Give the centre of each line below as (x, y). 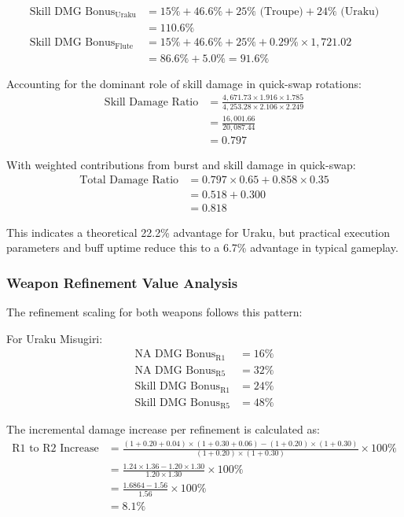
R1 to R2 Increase (55, 449)
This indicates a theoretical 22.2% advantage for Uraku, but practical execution (198, 232)
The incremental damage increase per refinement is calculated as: (163, 429)
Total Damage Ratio (129, 180)
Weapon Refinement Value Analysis (122, 282)
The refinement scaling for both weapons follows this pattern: (154, 312)
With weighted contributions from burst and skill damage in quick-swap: (181, 165)
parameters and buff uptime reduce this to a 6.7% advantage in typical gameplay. (202, 247)
